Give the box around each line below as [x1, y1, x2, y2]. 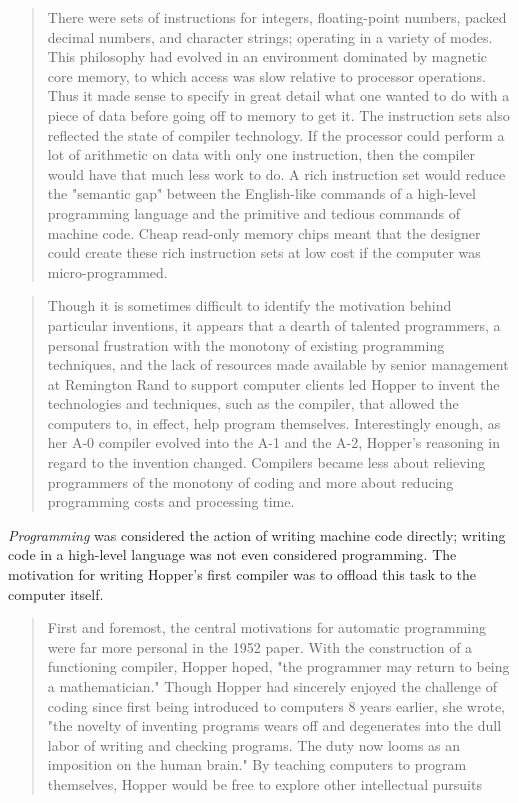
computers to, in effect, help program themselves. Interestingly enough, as [47, 412, 501, 433]
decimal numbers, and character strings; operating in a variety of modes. [47, 26, 493, 47]
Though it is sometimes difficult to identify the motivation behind [47, 295, 452, 316]
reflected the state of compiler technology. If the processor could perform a [47, 124, 505, 145]
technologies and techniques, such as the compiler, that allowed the [47, 393, 459, 414]
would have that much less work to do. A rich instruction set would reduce [47, 163, 506, 184]
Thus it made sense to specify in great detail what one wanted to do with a [47, 85, 510, 106]
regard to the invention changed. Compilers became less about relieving [47, 452, 486, 473]
